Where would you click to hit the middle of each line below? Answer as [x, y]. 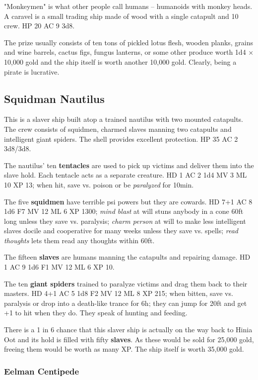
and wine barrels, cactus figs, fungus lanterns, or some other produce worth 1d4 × [129, 52]
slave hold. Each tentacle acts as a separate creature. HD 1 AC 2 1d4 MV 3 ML [126, 175]
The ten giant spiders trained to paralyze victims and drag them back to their [126, 283]
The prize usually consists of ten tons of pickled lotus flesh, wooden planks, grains [129, 42]
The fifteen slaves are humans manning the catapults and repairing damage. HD [127, 257]
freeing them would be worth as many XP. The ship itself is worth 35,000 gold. [124, 349]
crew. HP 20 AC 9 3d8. [39, 26]
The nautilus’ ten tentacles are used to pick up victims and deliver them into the [129, 165]
